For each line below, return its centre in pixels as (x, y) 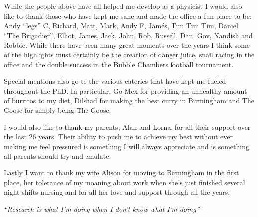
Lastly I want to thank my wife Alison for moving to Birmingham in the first (122, 172)
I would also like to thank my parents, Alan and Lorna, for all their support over (127, 127)
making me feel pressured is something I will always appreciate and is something (127, 146)
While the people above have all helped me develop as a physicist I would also (123, 6)
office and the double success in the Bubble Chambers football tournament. (119, 64)
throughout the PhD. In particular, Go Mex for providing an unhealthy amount (126, 90)
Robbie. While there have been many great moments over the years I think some (127, 45)
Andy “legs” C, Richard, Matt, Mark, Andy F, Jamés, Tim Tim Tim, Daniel (121, 26)
